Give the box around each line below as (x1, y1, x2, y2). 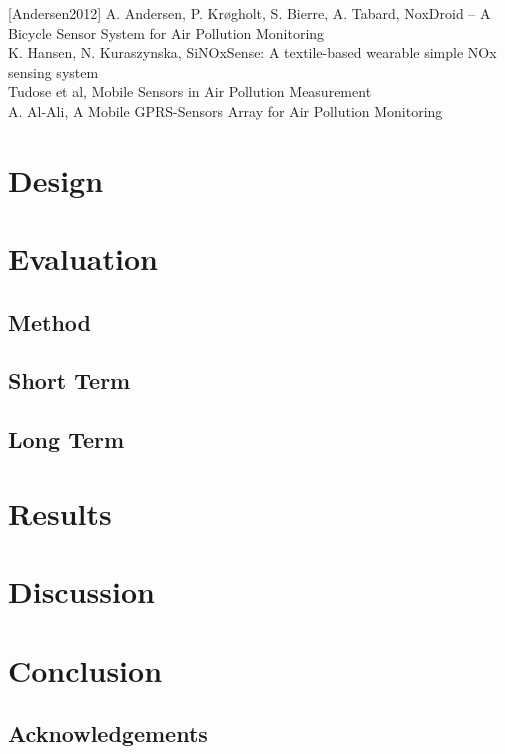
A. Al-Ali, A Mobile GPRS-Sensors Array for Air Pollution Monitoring (8, 100, 443, 121)
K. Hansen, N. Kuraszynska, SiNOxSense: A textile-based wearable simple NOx (8, 42, 497, 63)
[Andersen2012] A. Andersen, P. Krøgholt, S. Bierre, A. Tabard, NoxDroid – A (8, 3, 491, 23)
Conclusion (8, 649, 163, 690)
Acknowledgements (8, 718, 208, 749)
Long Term (8, 424, 125, 455)
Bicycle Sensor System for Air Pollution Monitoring (8, 22, 325, 43)
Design (8, 159, 104, 200)
